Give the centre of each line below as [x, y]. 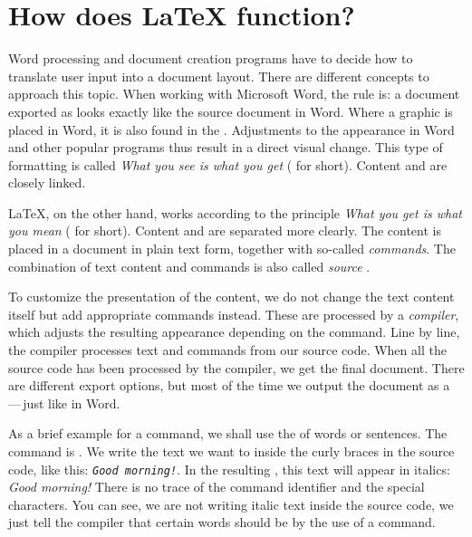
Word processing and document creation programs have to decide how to [211, 58]
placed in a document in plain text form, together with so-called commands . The [232, 249]
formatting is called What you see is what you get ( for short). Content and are [228, 164]
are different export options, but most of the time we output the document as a [229, 385]
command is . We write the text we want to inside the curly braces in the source [231, 451]
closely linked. [47, 182]
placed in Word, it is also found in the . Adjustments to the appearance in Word [231, 129]
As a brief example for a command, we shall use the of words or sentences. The [228, 433]
